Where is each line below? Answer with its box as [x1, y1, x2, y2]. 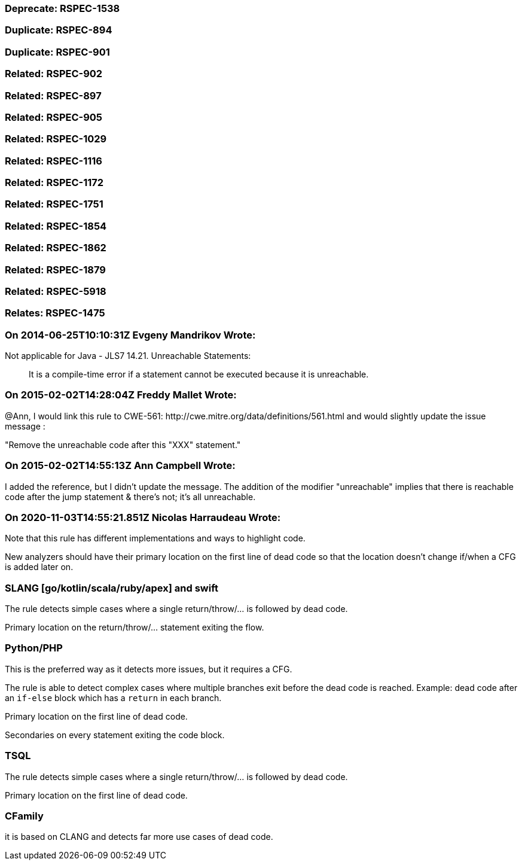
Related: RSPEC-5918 [5, 285, 106, 297]
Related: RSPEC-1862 [5, 242, 106, 254]
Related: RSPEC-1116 [5, 154, 102, 167]
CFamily [5, 809, 44, 822]
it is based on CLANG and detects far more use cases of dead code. [5, 832, 273, 842]
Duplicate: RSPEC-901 [5, 45, 110, 58]
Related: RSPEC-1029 [5, 133, 107, 145]
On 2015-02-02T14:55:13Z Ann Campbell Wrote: [5, 459, 236, 472]
